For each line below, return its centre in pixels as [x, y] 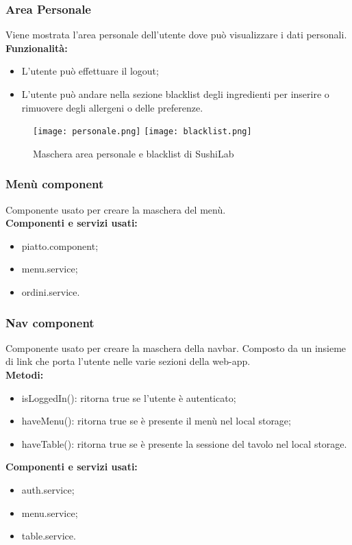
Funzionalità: [37, 48]
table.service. [49, 536]
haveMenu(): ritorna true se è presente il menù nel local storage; [156, 421]
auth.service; [48, 490]
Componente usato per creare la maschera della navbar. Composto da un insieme [176, 347]
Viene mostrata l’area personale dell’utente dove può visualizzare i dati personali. [176, 35]
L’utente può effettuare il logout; [90, 71]
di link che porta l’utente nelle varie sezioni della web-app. [128, 361]
